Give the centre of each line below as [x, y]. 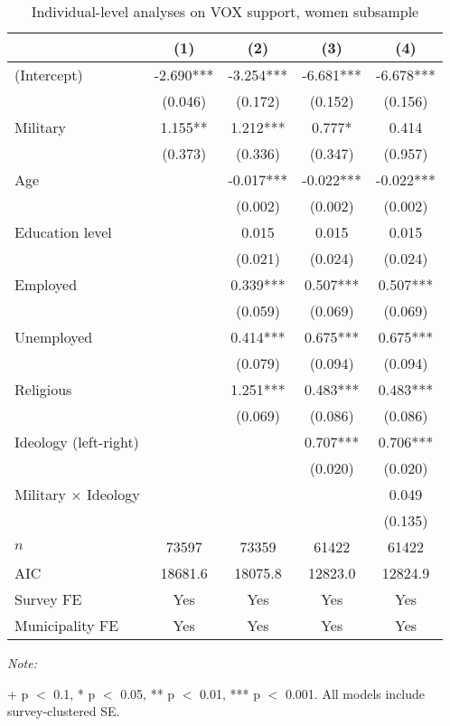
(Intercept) [49, 75]
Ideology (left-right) [77, 442]
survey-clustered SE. [64, 711]
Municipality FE [67, 625]
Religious [43, 389]
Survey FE [48, 599]
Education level [63, 232]
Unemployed [54, 337]
